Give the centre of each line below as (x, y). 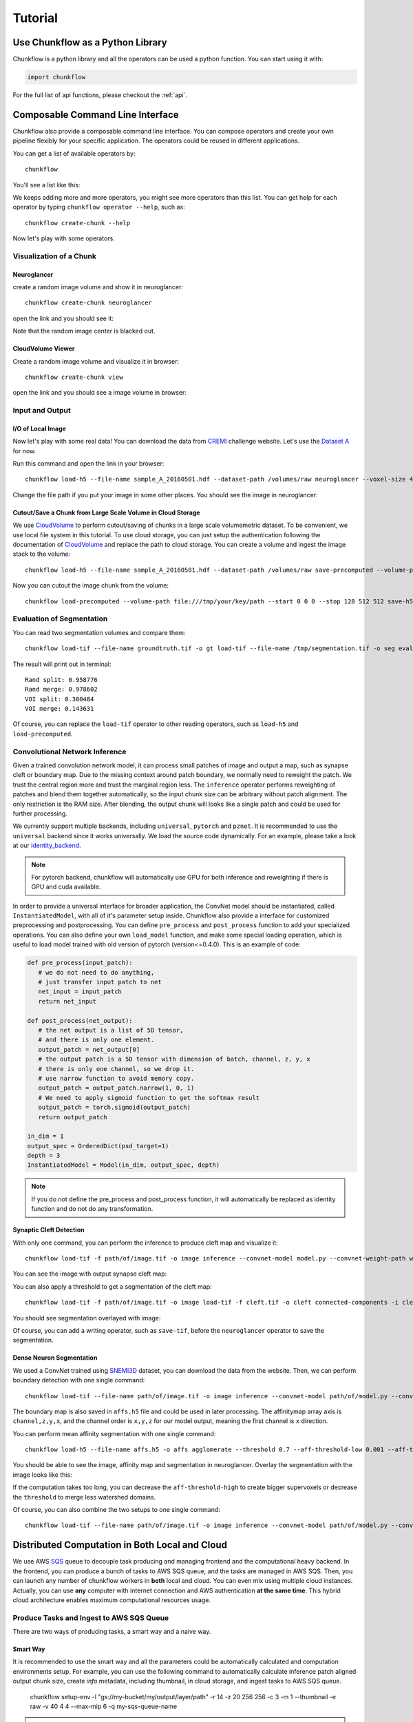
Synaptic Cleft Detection (49, 1230)
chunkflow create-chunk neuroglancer (89, 303)
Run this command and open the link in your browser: (88, 464)
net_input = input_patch (80, 992)
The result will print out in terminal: (62, 664)
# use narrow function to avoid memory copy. (116, 1078)
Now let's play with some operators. (64, 238)
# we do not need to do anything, (96, 972)
